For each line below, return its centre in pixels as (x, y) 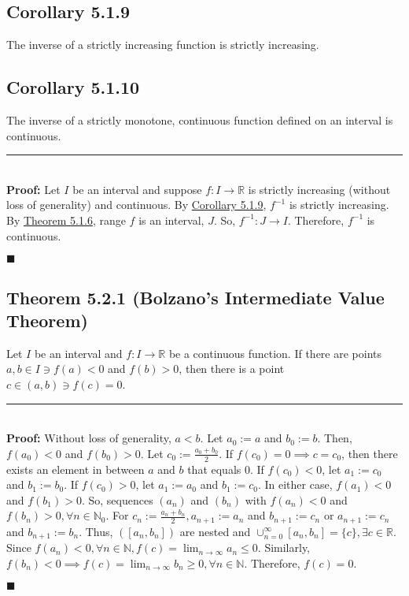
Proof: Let (33, 189)
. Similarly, (284, 548)
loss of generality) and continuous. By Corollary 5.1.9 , (136, 205)
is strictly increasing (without (319, 189)
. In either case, (295, 484)
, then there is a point (232, 369)
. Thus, (96, 531)
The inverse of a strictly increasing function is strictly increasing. (163, 45)
